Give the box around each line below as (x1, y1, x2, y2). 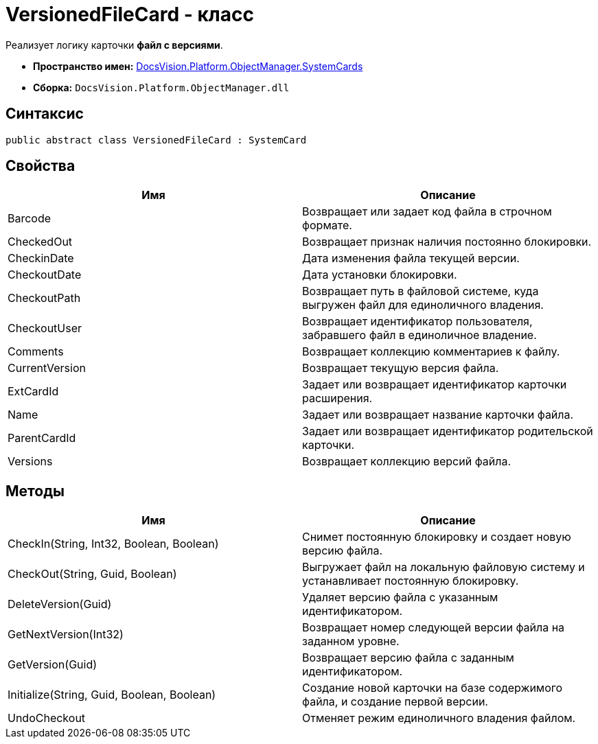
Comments (8, 345, 64, 359)
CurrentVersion (8, 361, 86, 375)
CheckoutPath (8, 291, 81, 305)
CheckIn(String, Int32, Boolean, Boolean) (8, 537, 219, 551)
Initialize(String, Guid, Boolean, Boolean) (8, 688, 216, 702)
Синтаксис (5, 105, 84, 123)
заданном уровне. (302, 634, 400, 649)
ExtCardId (8, 384, 59, 399)
